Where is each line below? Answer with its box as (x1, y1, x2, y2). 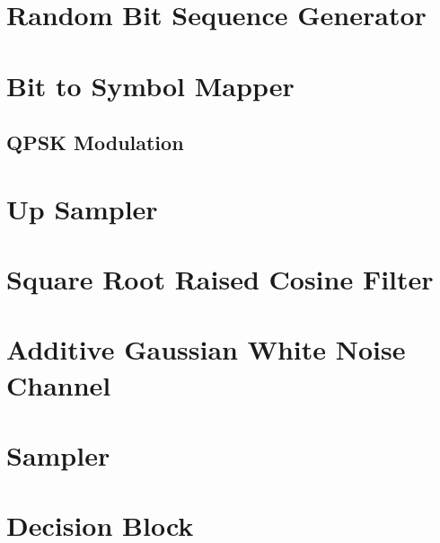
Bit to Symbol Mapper (6, 67, 295, 103)
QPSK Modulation (6, 129, 184, 156)
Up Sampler (6, 190, 158, 227)
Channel (6, 366, 111, 403)
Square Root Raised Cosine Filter (6, 261, 434, 298)
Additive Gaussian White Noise (6, 331, 406, 368)
